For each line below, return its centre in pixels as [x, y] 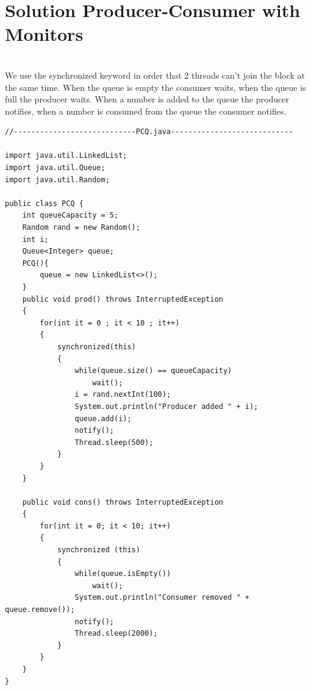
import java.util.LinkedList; [66, 156]
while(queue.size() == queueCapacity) [153, 371]
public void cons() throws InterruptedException [123, 502]
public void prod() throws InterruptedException [123, 299]
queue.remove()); [40, 610]
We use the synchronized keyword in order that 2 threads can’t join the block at [155, 75]
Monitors [44, 34]
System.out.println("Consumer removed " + [162, 598]
